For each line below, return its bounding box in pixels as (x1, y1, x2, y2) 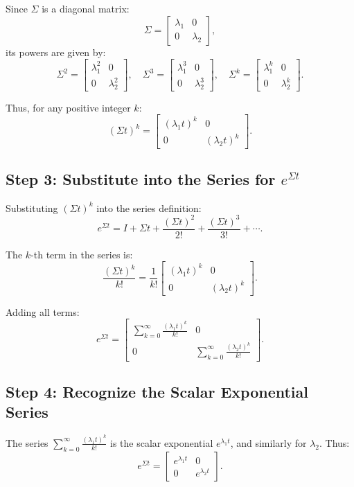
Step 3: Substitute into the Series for (6, 168, 276, 189)
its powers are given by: (6, 44, 106, 59)
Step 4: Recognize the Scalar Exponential (6, 380, 308, 402)
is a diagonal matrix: (42, 1, 130, 15)
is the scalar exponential (109, 435, 213, 450)
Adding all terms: (6, 304, 80, 319)
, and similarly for (230, 435, 307, 450)
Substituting (6, 200, 58, 215)
